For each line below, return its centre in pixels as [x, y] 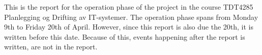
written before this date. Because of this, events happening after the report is [125, 36]
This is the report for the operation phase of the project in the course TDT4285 [129, 7]
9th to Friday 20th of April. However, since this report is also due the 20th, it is [129, 27]
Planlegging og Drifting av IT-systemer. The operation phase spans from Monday [131, 17]
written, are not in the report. [51, 47]
